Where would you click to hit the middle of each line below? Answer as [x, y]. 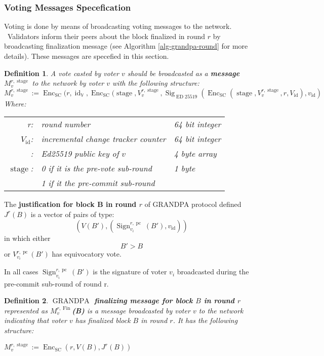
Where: [15, 103]
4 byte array [195, 154]
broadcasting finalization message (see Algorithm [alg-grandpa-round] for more [126, 46]
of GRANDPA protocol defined [193, 204]
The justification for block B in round [70, 204]
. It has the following [205, 320]
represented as [26, 310]
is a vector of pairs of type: [72, 214]
